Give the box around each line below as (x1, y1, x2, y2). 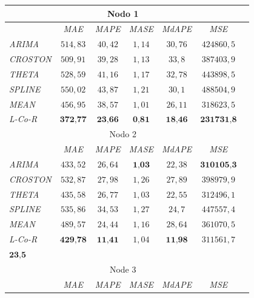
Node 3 (109, 262, 136, 275)
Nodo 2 (109, 128, 136, 140)
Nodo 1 (107, 7, 139, 19)
